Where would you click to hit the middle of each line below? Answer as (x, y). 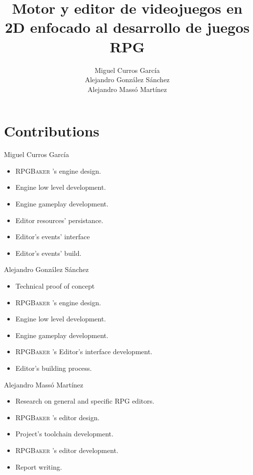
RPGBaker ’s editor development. (67, 450)
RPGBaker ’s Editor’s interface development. (84, 351)
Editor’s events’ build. (48, 253)
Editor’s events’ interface (53, 237)
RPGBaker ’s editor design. (57, 417)
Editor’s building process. (54, 368)
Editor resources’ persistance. (59, 220)
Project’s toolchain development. (64, 434)
